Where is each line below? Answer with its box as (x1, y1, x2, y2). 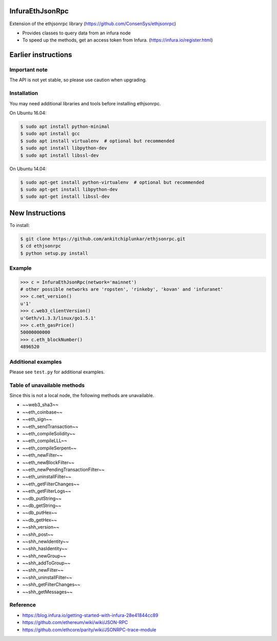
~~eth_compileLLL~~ (22, 438, 68, 444)
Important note (9, 66, 48, 73)
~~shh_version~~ (22, 524, 60, 530)
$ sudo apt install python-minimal (20, 123, 110, 129)
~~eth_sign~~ (22, 416, 52, 422)
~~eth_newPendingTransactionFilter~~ (22, 466, 105, 473)
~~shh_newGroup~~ (22, 553, 67, 559)
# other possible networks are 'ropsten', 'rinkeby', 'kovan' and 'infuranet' (20, 287, 223, 292)
